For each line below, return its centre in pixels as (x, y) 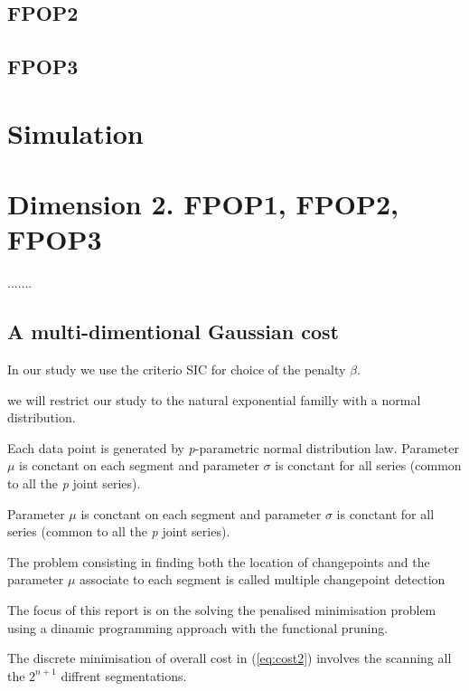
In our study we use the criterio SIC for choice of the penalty (177, 369)
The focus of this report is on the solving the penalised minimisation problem (222, 609)
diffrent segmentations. (124, 675)
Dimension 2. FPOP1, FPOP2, (203, 204)
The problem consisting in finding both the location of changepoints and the (219, 561)
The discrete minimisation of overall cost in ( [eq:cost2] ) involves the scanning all (230, 658)
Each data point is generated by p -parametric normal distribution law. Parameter (233, 447)
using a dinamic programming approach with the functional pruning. (198, 627)
